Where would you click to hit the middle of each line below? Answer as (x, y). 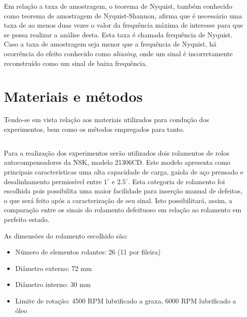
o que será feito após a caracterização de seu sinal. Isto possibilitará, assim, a (118, 200)
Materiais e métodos (73, 96)
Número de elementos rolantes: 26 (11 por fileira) (88, 252)
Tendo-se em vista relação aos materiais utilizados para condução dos (107, 119)
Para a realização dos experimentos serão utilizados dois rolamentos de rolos (117, 152)
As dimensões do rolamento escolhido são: (66, 235)
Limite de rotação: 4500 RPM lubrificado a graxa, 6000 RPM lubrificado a (126, 300)
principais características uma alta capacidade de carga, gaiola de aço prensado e (124, 172)
